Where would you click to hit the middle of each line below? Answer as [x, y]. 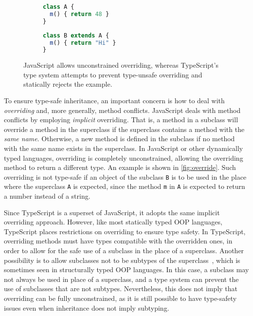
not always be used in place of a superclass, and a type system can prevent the [121, 279]
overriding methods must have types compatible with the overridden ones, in [118, 241]
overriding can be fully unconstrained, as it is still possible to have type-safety [120, 298]
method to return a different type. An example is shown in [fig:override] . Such [120, 167]
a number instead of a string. [47, 196]
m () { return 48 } [80, 14]
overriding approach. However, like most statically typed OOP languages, [113, 222]
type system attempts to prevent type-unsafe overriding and [113, 74]
